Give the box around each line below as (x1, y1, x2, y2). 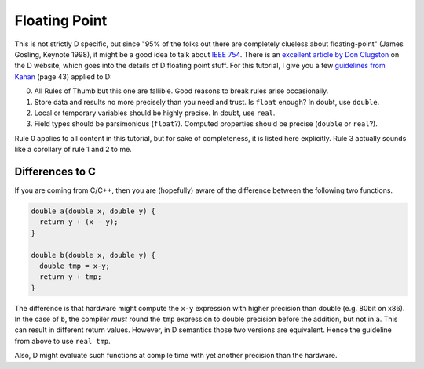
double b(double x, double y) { (31, 251, 156, 259)
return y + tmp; (39, 273, 102, 281)
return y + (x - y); (39, 218, 119, 226)
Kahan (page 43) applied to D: (14, 71, 113, 81)
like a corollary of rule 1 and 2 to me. (14, 145, 133, 154)
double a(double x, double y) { (31, 206, 156, 215)
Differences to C (14, 165, 96, 178)
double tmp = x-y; (39, 261, 110, 270)
